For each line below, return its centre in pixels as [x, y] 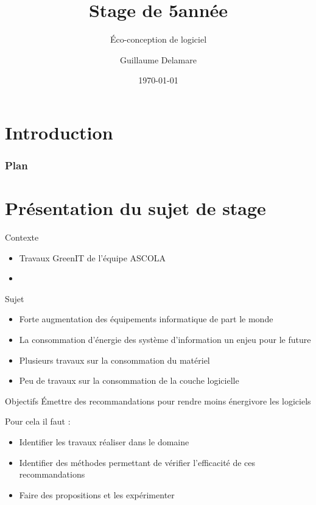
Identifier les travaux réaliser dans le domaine [104, 442]
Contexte [22, 237]
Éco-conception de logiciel [158, 39]
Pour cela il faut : [38, 421]
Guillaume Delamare [158, 59]
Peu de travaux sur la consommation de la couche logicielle [129, 380]
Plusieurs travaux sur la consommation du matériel [114, 360]
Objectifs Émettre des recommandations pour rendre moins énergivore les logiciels [158, 401]
